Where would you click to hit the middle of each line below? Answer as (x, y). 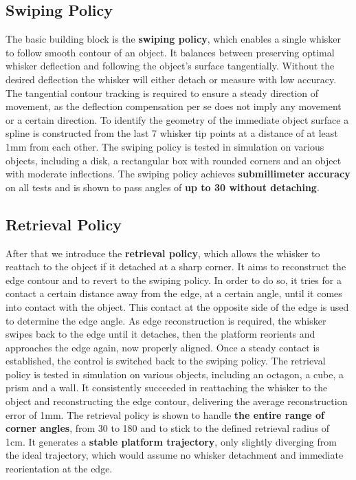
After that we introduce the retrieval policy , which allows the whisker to (163, 253)
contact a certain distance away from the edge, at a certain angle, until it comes (174, 293)
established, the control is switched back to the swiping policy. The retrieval (166, 361)
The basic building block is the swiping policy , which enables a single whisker (174, 39)
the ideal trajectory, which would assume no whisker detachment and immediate (175, 455)
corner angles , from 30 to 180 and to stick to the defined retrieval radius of (168, 428)
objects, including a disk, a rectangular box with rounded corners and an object (174, 160)
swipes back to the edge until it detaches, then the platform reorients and (160, 334)
